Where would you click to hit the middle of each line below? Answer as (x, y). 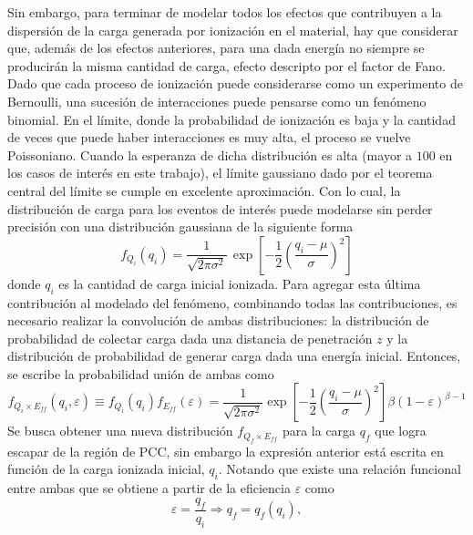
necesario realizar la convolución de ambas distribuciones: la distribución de (218, 320)
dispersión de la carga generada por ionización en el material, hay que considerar (233, 30)
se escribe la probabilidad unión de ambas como (141, 373)
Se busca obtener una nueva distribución (120, 431)
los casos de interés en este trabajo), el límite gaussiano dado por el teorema (220, 173)
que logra (401, 431)
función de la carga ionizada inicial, (106, 469)
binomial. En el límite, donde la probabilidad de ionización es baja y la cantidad (231, 119)
